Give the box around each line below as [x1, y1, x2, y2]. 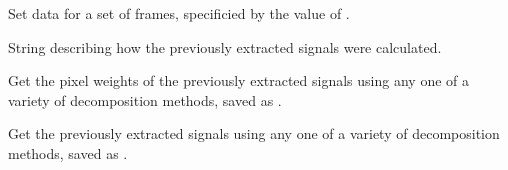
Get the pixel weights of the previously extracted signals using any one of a [8, 70, 469, 91]
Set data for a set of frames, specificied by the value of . [8, 3, 350, 23]
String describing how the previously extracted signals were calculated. [8, 36, 442, 57]
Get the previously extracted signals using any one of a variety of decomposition [8, 123, 500, 144]
